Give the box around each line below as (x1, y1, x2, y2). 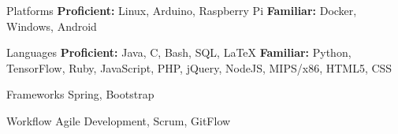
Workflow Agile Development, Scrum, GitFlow (6, 112, 231, 128)
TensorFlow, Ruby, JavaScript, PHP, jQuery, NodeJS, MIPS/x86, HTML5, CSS (6, 59, 392, 76)
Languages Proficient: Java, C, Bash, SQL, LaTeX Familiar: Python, (6, 44, 352, 61)
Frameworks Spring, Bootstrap (6, 86, 154, 102)
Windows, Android (6, 17, 97, 34)
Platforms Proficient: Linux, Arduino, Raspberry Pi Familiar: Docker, (6, 2, 357, 18)
